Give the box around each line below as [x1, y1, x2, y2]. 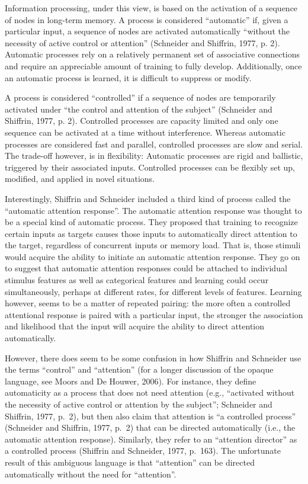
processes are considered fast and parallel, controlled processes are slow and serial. [5, 137, 303, 150]
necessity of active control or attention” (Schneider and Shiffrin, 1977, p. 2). [5, 36, 280, 49]
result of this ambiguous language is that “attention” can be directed [5, 456, 255, 468]
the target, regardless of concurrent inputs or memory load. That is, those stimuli [5, 239, 301, 251]
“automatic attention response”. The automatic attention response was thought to [5, 204, 302, 216]
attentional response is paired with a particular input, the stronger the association [5, 308, 303, 320]
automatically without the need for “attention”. [5, 467, 177, 480]
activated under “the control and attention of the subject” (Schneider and [5, 102, 272, 115]
